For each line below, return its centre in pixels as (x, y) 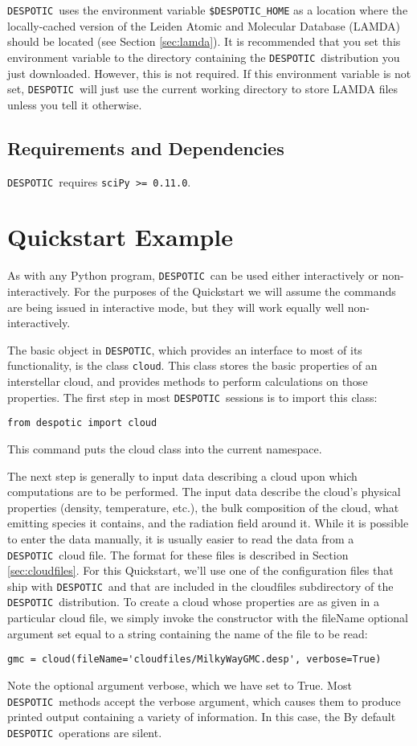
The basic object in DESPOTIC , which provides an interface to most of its (185, 349)
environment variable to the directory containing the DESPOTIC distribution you (204, 57)
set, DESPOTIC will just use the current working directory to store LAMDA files (203, 89)
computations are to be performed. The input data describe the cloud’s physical (204, 492)
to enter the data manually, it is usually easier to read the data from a (181, 538)
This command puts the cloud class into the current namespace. (165, 448)
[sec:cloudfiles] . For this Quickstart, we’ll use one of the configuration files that (200, 570)
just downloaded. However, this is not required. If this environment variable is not (209, 73)
